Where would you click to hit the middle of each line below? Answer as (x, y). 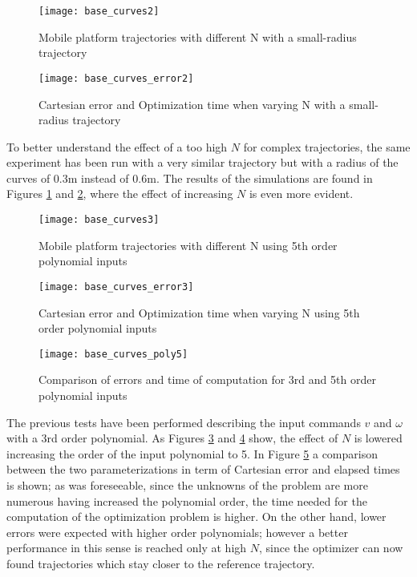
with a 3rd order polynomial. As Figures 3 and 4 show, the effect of (172, 438)
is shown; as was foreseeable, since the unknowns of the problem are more (187, 484)
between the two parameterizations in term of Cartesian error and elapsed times (203, 469)
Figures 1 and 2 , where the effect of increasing (120, 194)
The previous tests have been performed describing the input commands (184, 422)
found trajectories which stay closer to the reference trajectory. (161, 563)
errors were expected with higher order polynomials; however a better (177, 532)
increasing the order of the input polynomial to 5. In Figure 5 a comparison (192, 453)
